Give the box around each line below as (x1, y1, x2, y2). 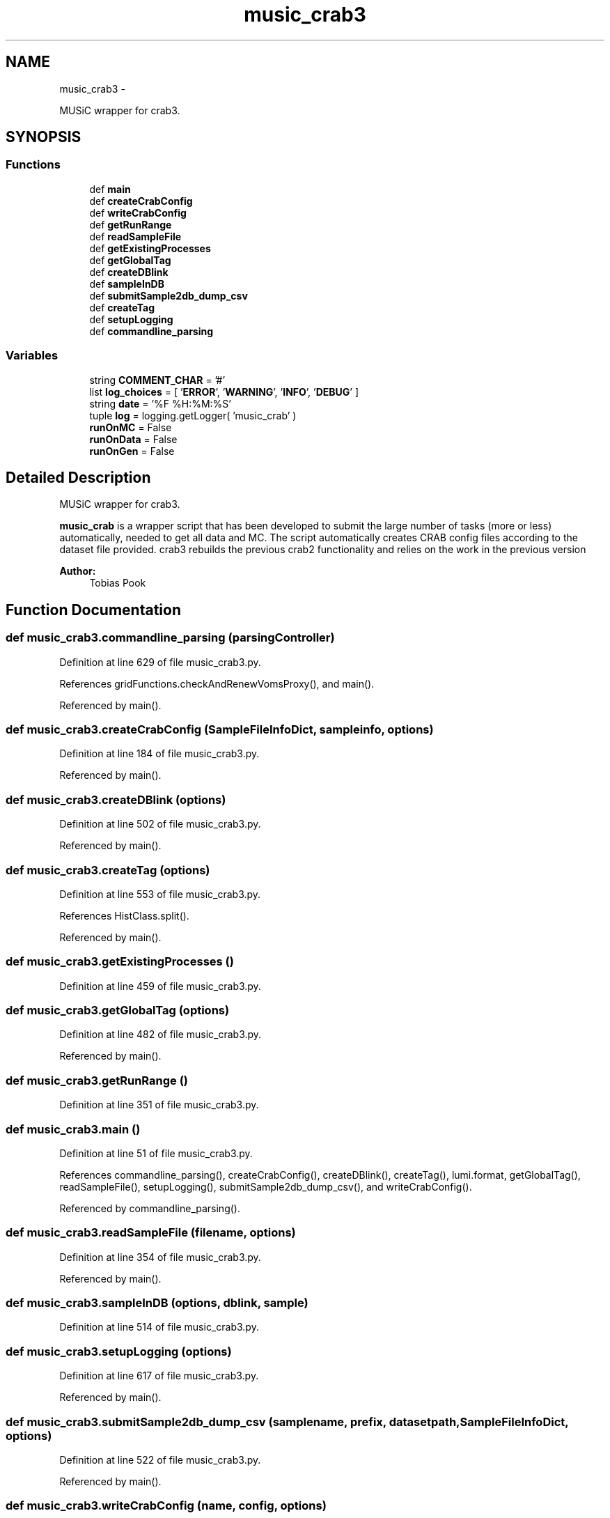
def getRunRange (89, 218, 172, 231)
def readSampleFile (89, 230, 182, 242)
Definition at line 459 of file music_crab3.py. (59, 979, 261, 992)
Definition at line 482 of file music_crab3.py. (59, 1028, 262, 1041)
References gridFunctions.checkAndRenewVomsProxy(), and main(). (59, 677, 375, 690)
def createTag (89, 301, 155, 313)
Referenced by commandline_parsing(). (59, 1202, 240, 1214)
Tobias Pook (89, 577, 146, 589)
